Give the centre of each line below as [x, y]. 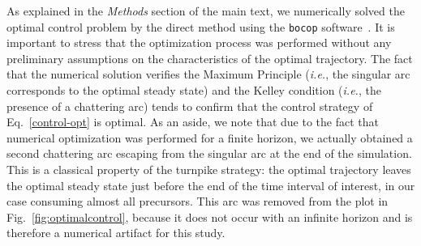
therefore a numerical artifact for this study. [116, 233]
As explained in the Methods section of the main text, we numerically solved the [206, 11]
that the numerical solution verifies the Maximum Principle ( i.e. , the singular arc [208, 74]
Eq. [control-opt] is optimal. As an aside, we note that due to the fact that [193, 122]
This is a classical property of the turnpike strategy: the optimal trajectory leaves [209, 169]
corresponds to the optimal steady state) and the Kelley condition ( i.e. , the [194, 90]
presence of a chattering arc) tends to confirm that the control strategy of [190, 106]
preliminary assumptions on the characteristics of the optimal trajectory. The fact [210, 58]
